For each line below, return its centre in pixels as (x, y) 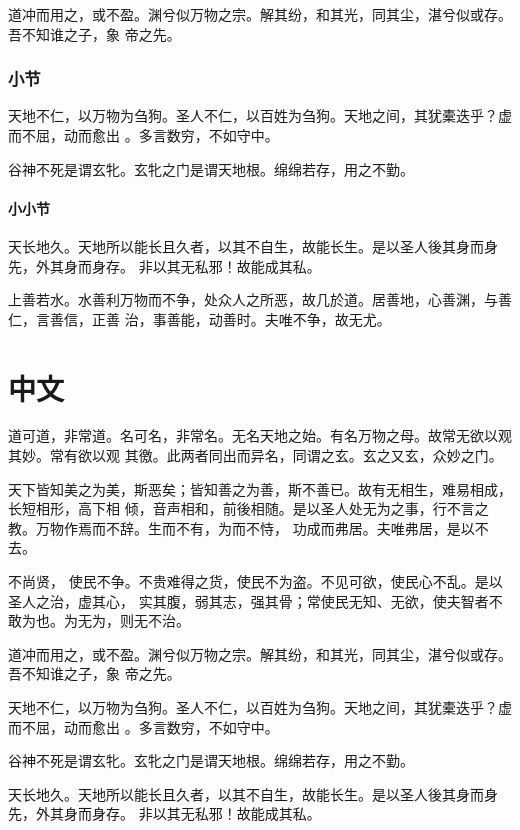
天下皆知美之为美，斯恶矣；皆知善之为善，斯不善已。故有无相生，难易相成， (260, 488)
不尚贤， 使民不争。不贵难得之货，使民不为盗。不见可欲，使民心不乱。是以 (255, 581)
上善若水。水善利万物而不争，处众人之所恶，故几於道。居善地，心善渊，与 (253, 299)
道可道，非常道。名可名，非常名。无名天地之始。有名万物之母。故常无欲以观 (260, 435)
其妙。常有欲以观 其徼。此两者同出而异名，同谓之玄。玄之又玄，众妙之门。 (255, 455)
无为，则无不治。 (133, 620)
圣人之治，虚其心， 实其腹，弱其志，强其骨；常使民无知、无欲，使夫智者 (248, 600)
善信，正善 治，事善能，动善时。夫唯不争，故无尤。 (220, 318)
